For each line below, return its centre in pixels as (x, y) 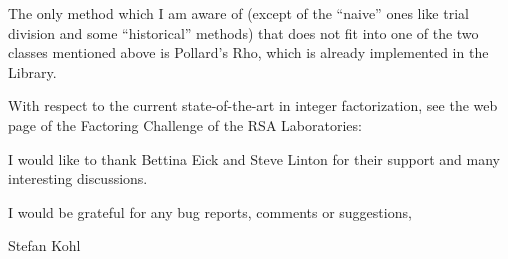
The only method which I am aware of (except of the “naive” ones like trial (238, 13)
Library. (32, 71)
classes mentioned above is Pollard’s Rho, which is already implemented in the (248, 52)
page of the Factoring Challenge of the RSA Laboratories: (185, 124)
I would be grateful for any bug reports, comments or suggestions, (210, 211)
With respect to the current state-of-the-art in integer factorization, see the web (253, 105)
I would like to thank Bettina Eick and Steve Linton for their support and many (254, 158)
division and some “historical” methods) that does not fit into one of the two (243, 32)
